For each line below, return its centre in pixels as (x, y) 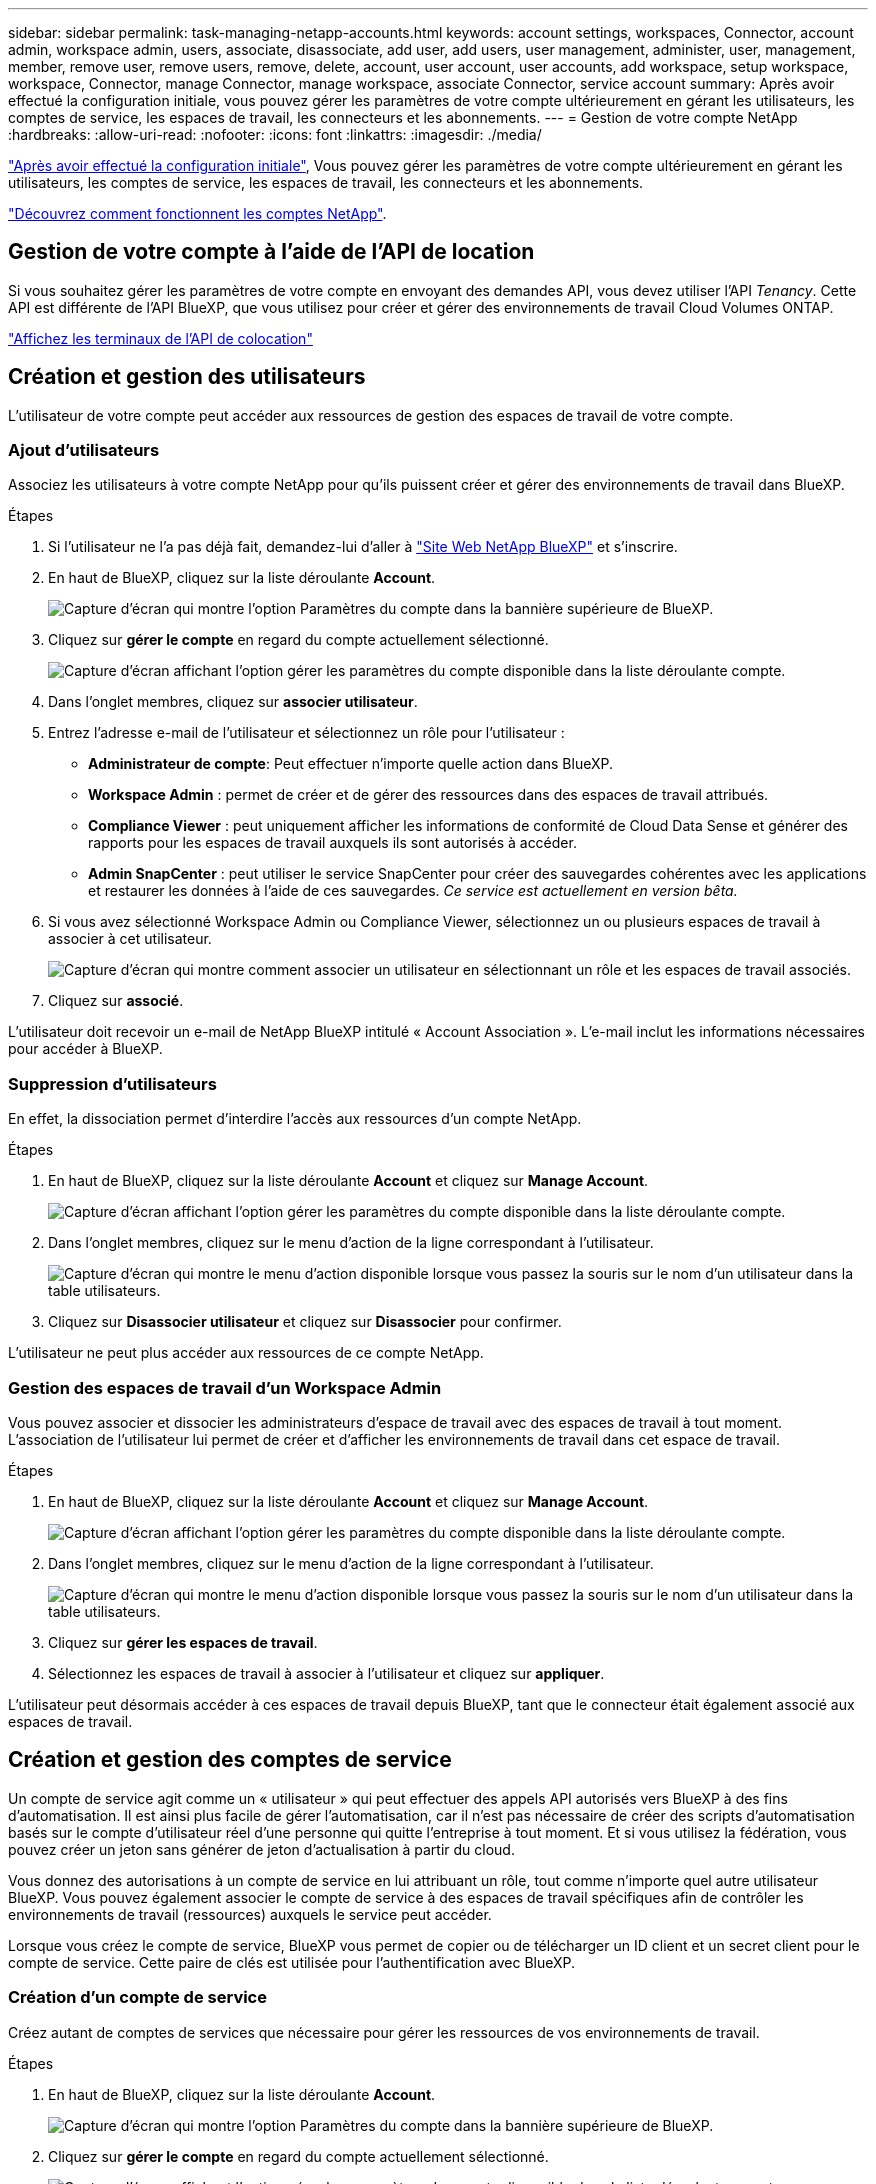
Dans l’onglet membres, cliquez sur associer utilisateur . (233, 702)
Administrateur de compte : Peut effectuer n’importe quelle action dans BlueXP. (351, 764)
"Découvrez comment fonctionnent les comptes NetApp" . (197, 213)
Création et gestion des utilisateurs (187, 377)
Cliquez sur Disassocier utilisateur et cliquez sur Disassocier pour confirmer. (305, 1322)
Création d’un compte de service (137, 1997)
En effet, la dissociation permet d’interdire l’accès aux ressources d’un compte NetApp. (295, 1119)
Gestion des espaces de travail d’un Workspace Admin (225, 1387)
